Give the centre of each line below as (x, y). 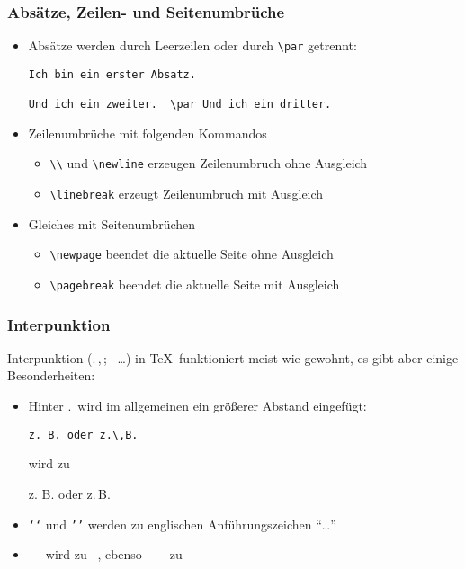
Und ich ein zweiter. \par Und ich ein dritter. (180, 105)
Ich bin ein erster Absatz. (112, 74)
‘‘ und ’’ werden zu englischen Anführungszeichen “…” (182, 524)
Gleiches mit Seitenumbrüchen (112, 223)
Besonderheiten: (51, 375)
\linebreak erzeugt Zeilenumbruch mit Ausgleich (187, 194)
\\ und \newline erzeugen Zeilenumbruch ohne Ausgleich (209, 163)
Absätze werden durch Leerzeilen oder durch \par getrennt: (192, 45)
